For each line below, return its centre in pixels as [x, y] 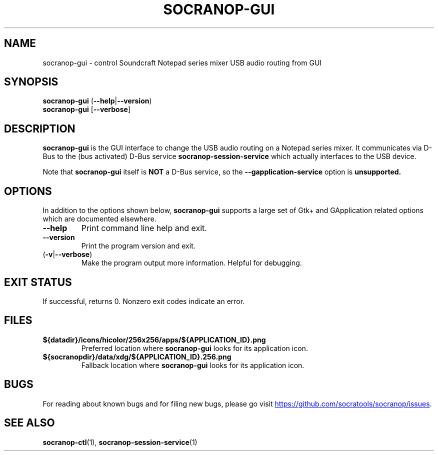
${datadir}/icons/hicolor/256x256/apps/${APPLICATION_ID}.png [154, 339]
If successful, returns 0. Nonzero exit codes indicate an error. [144, 301]
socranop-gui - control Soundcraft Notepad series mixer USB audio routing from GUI [182, 62]
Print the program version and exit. [138, 246]
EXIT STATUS [38, 282]
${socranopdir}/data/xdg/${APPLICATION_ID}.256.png [137, 356]
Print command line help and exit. [144, 228]
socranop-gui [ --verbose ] [86, 109]
